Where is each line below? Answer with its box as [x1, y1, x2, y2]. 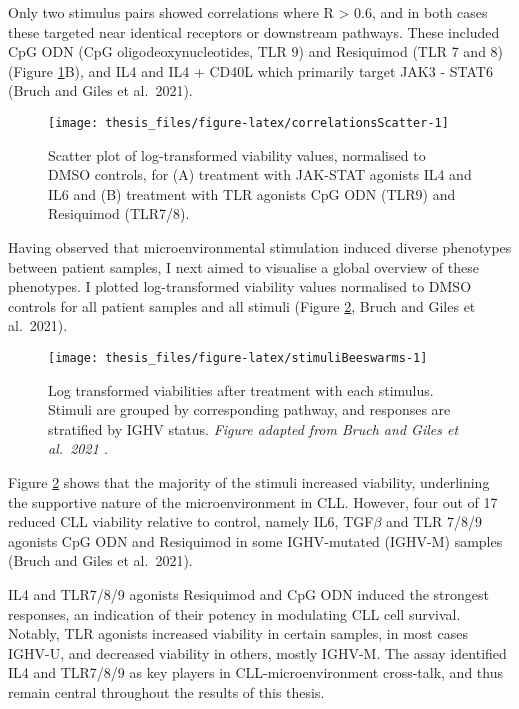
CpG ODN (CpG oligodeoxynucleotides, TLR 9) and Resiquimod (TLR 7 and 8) [8, 41, 504, 62]
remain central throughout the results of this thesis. [8, 681, 325, 702]
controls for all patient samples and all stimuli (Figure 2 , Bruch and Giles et [8, 295, 476, 316]
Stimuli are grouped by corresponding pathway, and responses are [48, 399, 451, 420]
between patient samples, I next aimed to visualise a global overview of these [8, 256, 479, 277]
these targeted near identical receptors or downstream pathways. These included [8, 21, 500, 42]
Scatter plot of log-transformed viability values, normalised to [48, 144, 426, 165]
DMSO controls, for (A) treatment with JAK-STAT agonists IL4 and [48, 164, 472, 185]
